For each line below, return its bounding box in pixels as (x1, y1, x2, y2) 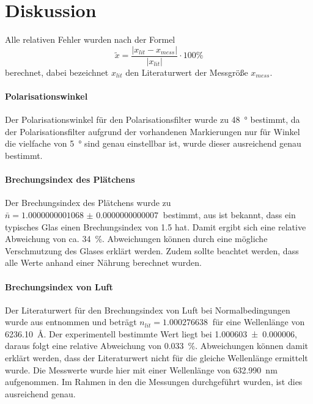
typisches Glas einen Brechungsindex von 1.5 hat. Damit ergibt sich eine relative (5, 220, 306, 233)
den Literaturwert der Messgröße (125, 65, 248, 78)
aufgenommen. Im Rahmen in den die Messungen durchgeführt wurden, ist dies (5, 375, 303, 388)
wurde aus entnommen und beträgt (5, 315, 137, 328)
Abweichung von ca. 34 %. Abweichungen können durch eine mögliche (5, 232, 268, 245)
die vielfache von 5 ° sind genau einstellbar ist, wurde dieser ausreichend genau (5, 137, 301, 150)
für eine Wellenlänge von (212, 315, 305, 328)
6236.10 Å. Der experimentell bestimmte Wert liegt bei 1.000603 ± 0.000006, (5, 327, 297, 340)
